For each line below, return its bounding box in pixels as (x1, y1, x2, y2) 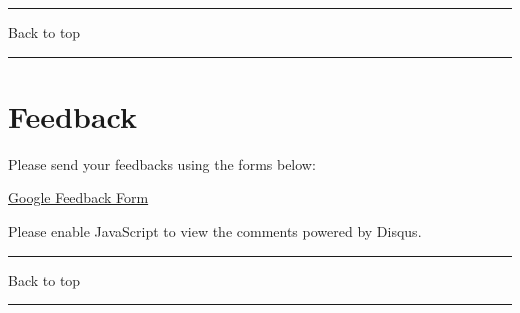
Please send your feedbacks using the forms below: (8, 153, 316, 174)
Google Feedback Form (8, 187, 149, 208)
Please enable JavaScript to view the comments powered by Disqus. (8, 220, 422, 241)
